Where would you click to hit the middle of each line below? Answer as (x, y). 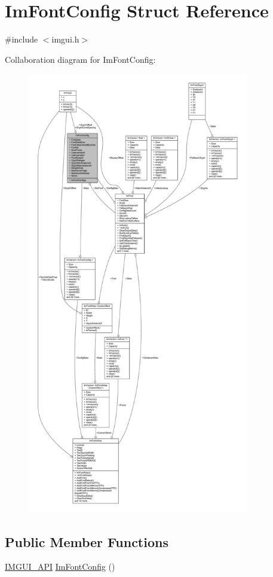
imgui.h (65, 39)
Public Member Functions (87, 541)
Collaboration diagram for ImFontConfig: (80, 59)
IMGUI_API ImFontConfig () (60, 567)
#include (22, 39)
